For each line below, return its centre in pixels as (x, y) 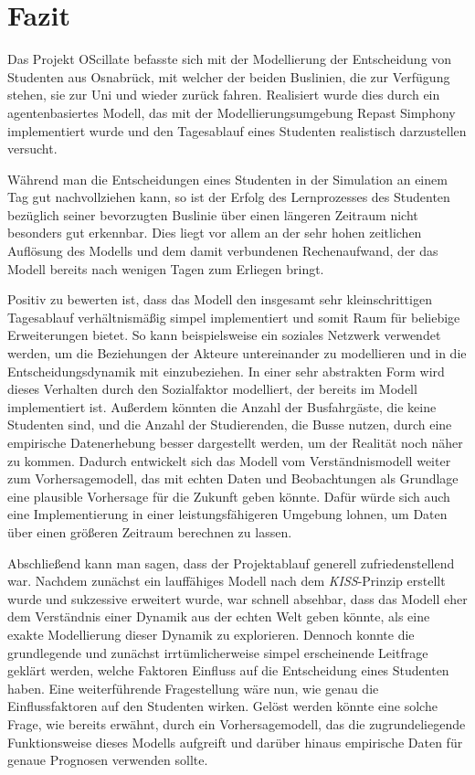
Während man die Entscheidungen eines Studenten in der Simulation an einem (227, 179)
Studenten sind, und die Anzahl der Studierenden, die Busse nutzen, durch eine (230, 425)
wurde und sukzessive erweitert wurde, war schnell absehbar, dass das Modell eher (237, 598)
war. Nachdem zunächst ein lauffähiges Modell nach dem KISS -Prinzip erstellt (227, 581)
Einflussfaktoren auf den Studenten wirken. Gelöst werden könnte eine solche (222, 706)
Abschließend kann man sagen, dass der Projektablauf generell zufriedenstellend (231, 563)
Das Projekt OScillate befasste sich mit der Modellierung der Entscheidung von (230, 59)
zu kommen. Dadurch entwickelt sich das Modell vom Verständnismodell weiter (229, 460)
